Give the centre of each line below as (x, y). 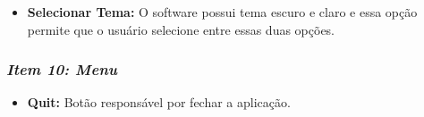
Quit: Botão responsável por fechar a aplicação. (159, 102)
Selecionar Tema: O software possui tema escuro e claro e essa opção (222, 12)
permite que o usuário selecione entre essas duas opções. (181, 29)
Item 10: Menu (62, 69)
